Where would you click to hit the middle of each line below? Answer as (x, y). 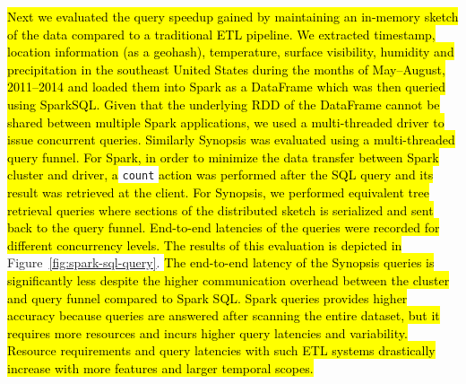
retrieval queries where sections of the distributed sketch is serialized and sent (220, 209)
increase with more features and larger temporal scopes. (160, 367)
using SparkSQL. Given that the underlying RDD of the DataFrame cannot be (224, 104)
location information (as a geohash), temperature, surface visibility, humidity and (231, 52)
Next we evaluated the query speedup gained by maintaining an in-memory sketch (233, 16)
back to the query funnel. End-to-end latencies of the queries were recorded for (224, 227)
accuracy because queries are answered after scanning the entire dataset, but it (224, 315)
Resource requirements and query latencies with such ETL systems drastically (221, 350)
